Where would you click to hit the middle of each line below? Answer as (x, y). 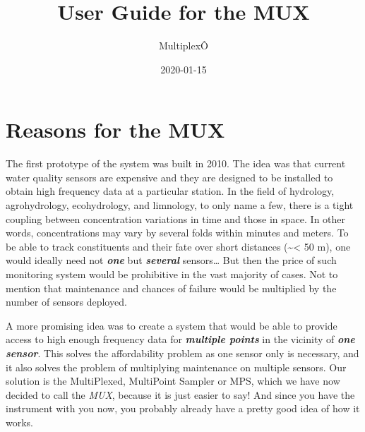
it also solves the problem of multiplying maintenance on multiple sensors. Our (176, 367)
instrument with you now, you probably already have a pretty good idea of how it (183, 408)
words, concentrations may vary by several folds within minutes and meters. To (177, 233)
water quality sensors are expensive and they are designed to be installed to (169, 177)
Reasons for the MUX (115, 130)
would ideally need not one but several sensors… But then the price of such (171, 260)
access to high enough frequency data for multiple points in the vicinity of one (180, 339)
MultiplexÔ (184, 46)
